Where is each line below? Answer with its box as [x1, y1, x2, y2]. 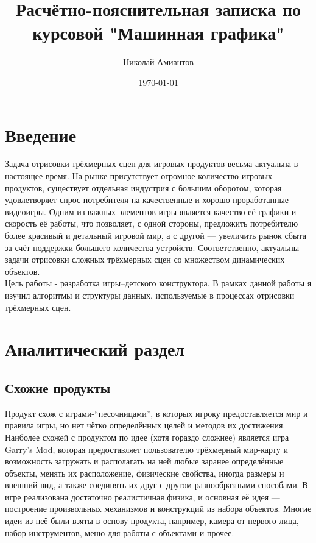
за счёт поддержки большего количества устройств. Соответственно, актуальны [5, 241, 300, 254]
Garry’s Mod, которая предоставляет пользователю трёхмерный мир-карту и [5, 442, 288, 455]
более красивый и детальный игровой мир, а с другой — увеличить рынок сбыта [5, 229, 306, 241]
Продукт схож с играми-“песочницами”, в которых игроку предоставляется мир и [5, 406, 308, 419]
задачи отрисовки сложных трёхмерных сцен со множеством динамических [5, 253, 285, 266]
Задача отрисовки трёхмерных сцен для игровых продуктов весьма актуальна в [5, 157, 298, 170]
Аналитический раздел [5, 336, 185, 361]
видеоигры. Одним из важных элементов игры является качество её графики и [5, 205, 297, 218]
